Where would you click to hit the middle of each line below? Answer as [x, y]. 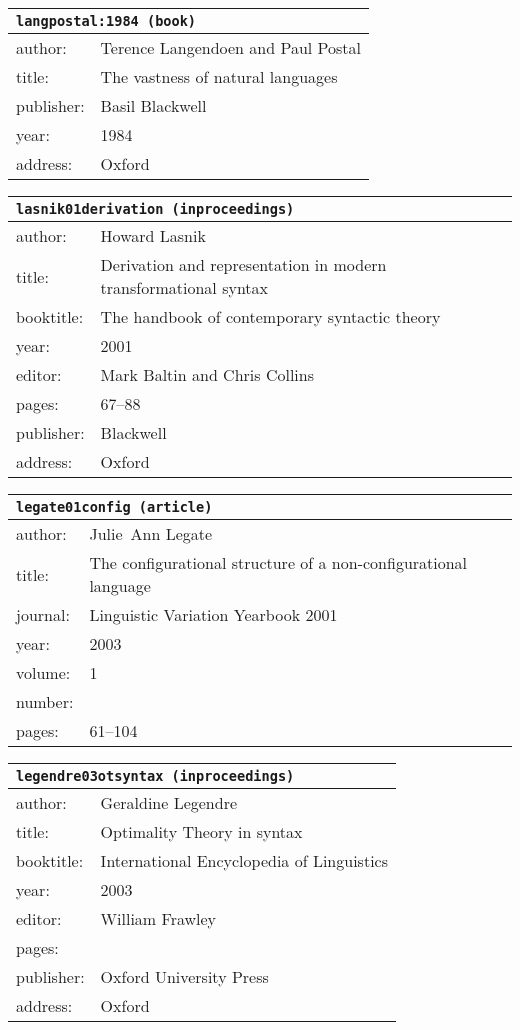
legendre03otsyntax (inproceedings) [155, 776]
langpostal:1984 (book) [106, 21]
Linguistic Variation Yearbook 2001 [213, 614]
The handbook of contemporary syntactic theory [270, 316]
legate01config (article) [114, 507]
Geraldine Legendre [169, 802]
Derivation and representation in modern [243, 264]
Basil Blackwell [153, 105]
